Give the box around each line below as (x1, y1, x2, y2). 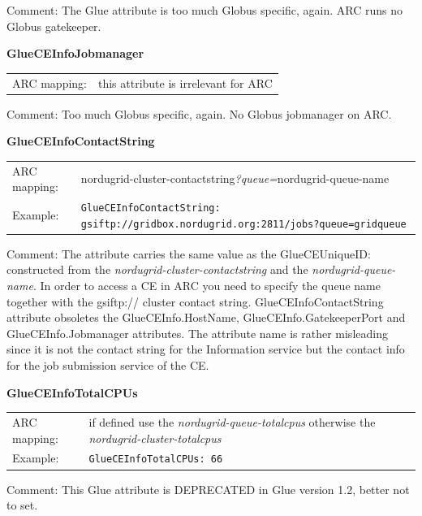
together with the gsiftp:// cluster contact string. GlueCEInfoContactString (6, 293, 384, 310)
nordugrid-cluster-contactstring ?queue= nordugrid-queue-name (80, 170, 390, 187)
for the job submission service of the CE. (6, 356, 209, 373)
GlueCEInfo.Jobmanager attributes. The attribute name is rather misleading (6, 324, 388, 341)
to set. (6, 496, 38, 514)
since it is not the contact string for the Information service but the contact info (6, 340, 405, 358)
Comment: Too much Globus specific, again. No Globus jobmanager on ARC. (6, 105, 392, 122)
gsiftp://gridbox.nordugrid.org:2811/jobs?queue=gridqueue (80, 218, 407, 230)
